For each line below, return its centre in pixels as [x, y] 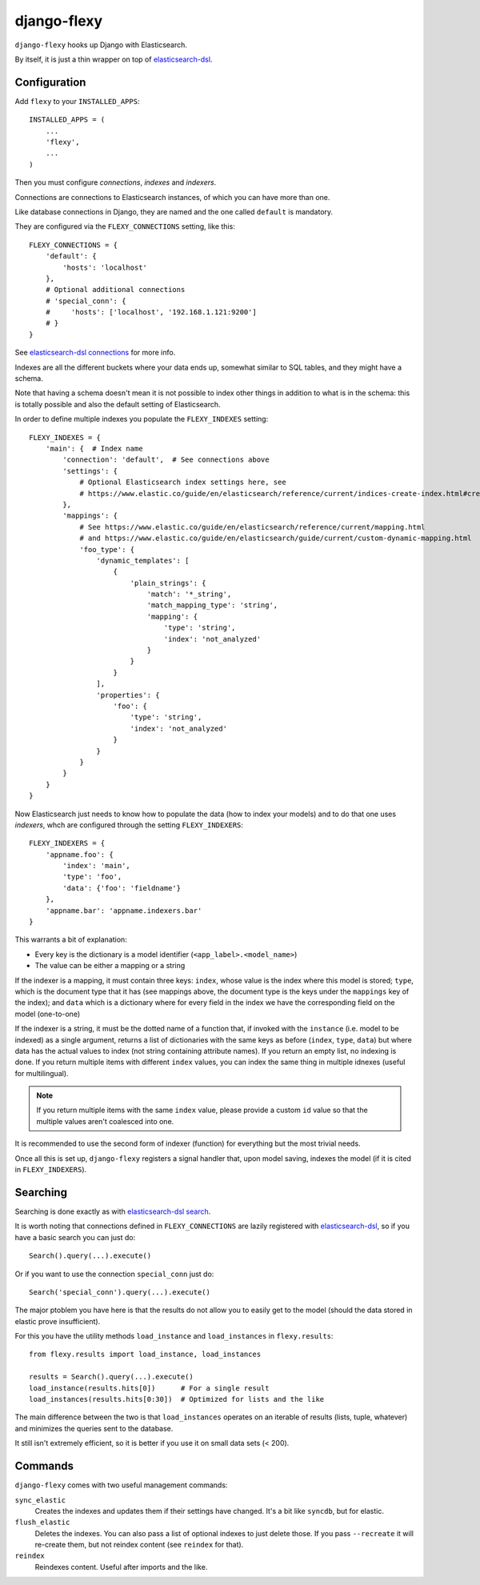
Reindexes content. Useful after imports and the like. [121, 1567]
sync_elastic [40, 1500]
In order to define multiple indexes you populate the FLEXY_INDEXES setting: [142, 419]
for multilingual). [42, 1073]
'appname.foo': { [79, 855]
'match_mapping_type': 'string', [212, 605]
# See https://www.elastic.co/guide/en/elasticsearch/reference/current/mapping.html [252, 527]
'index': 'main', [97, 866]
